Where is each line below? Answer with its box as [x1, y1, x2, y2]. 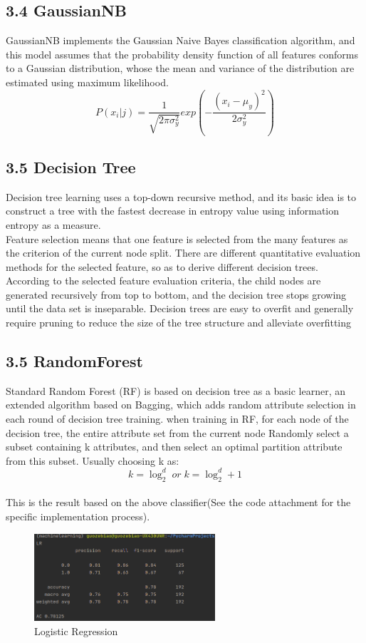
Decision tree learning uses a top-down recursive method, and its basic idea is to [6, 189, 357, 204]
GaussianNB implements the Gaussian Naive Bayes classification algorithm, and [6, 33, 355, 48]
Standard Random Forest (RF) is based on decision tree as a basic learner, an [6, 383, 346, 398]
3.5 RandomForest [6, 350, 143, 372]
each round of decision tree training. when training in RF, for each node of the [6, 411, 349, 426]
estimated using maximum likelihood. [6, 74, 169, 89]
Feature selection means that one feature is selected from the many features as [6, 231, 348, 246]
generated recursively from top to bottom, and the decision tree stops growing [6, 287, 347, 302]
